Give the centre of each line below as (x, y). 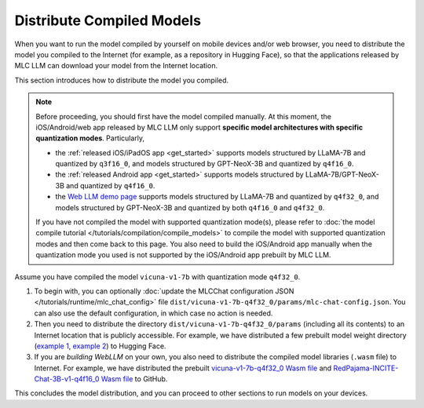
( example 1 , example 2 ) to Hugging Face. (100, 346)
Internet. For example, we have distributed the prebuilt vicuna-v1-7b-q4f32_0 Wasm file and (183, 368)
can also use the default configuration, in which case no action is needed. (154, 313)
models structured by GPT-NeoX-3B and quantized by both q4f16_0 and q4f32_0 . (190, 207)
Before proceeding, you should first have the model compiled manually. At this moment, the (183, 116)
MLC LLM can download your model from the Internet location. (116, 66)
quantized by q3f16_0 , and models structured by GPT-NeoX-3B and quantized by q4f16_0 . (205, 164)
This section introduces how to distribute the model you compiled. (122, 80)
